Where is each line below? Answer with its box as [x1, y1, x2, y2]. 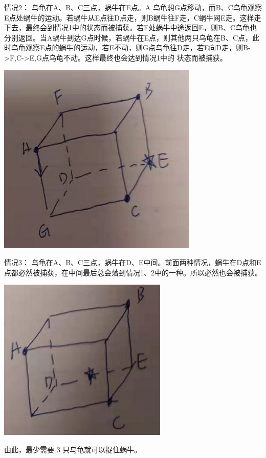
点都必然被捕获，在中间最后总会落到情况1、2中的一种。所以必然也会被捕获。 [4, 267, 262, 277]
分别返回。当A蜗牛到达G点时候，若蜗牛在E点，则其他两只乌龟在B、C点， [4, 32, 253, 43]
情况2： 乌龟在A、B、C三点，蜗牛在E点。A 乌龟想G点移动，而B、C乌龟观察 [4, 2, 262, 12]
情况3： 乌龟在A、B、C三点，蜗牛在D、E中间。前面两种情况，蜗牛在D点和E [4, 257, 261, 268]
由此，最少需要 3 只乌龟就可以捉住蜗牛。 [4, 444, 142, 454]
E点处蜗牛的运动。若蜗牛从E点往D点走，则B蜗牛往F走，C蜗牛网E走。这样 [4, 12, 254, 23]
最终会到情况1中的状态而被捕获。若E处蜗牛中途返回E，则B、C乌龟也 [25, 22, 257, 33]
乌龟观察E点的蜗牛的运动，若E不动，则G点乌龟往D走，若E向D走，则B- [11, 42, 251, 53]
